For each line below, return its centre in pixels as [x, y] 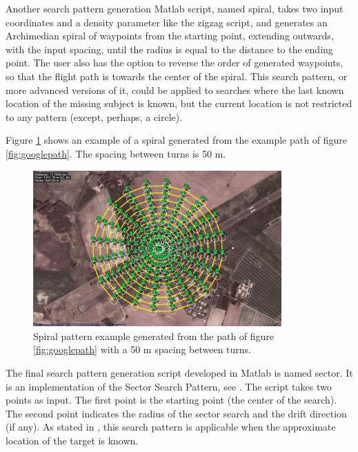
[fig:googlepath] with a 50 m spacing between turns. [142, 349]
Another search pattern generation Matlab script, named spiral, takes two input [175, 8]
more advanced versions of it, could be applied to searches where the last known [175, 90]
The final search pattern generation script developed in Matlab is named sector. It [179, 372]
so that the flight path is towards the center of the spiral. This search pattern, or [177, 76]
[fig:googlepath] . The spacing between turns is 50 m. [116, 153]
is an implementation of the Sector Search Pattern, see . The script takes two [169, 386]
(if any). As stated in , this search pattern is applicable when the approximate [171, 427]
